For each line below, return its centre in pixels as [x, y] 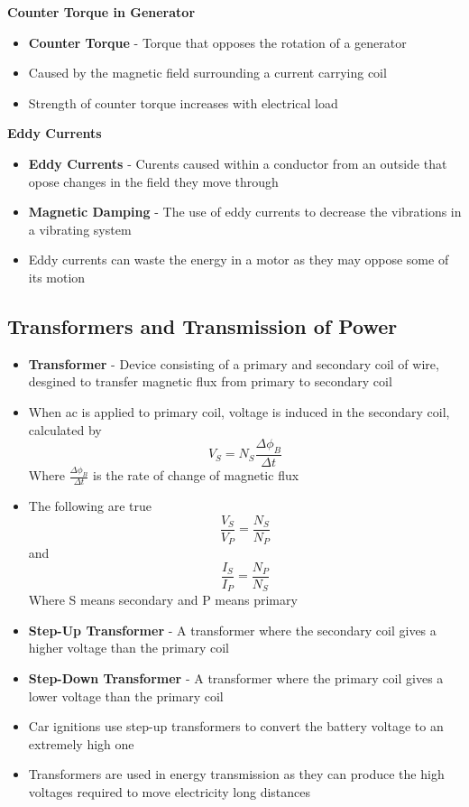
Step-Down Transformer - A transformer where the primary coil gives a [236, 678]
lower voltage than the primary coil [126, 696]
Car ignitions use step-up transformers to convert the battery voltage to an [236, 726]
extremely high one [81, 743]
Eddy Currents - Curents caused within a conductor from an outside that [238, 163]
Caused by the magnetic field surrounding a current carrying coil [207, 73]
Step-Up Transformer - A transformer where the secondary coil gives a [232, 630]
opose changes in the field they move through [153, 181]
